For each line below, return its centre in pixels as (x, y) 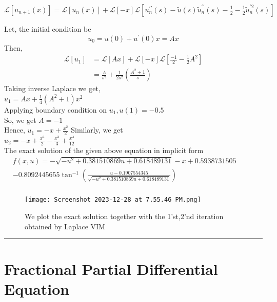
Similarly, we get (97, 130)
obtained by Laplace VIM (65, 226)
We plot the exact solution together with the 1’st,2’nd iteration (124, 216)
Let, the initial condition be (48, 29)
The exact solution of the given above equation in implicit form (104, 150)
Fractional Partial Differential (111, 269)
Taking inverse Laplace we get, (52, 88)
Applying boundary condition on (56, 109)
